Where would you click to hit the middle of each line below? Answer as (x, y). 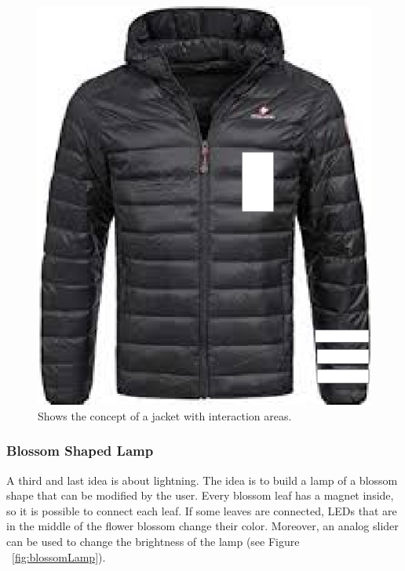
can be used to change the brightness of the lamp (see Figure (153, 541)
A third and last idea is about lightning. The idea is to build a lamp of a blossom (202, 480)
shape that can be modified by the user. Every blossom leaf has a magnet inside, (200, 495)
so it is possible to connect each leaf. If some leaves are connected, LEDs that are (202, 510)
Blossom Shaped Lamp (80, 451)
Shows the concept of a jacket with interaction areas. (165, 415)
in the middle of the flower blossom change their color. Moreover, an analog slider (202, 526)
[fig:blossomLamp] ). (59, 556)
